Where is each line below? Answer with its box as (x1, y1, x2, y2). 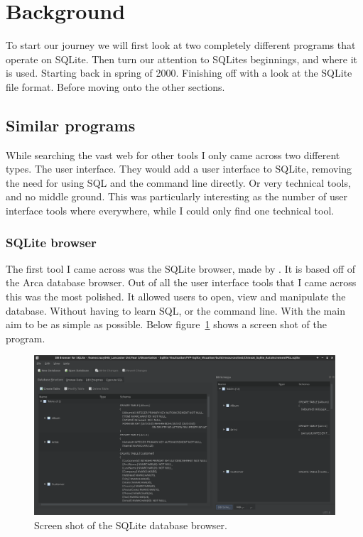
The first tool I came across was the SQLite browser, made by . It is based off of (6, 261, 355, 276)
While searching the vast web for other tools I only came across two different (6, 147, 340, 162)
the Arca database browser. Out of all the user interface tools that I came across (6, 275, 357, 290)
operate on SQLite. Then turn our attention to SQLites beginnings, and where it (6, 51, 358, 66)
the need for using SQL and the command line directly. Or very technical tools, (6, 175, 351, 190)
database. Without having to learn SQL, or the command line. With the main (6, 303, 345, 318)
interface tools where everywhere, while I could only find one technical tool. (6, 203, 335, 218)
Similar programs (6, 114, 136, 136)
